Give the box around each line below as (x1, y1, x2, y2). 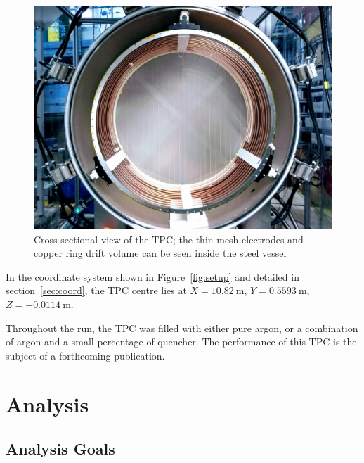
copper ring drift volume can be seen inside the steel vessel (34, 246, 287, 260)
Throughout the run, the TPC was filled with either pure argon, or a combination (6, 320, 358, 335)
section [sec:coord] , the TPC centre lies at (6, 283, 187, 298)
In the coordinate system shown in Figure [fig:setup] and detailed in (6, 269, 299, 284)
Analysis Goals (6, 438, 115, 459)
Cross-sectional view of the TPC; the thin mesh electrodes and (34, 231, 304, 246)
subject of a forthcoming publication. (6, 348, 165, 362)
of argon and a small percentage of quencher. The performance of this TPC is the (6, 334, 357, 349)
